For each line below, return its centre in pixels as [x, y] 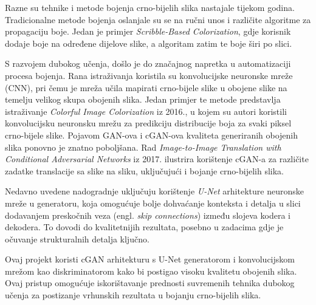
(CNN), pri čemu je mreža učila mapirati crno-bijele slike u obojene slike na [146, 87]
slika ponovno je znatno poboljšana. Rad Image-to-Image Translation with [143, 147]
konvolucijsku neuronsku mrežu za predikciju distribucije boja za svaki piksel [148, 123]
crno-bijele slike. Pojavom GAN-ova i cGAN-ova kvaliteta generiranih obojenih [152, 135]
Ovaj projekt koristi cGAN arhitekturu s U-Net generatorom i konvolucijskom [150, 259]
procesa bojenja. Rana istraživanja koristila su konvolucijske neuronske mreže [149, 75]
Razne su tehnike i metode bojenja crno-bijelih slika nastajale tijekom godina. [150, 7]
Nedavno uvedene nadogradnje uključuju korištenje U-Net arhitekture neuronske [154, 191]
